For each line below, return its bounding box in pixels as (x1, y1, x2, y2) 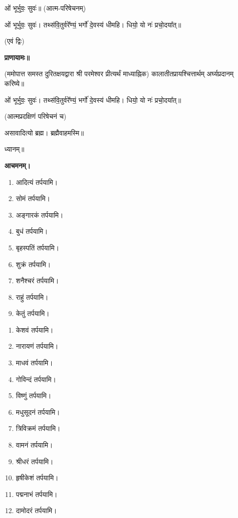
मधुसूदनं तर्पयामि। (16, 406, 60, 417)
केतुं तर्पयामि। (16, 308, 50, 318)
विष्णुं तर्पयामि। (16, 390, 51, 401)
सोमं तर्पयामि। (16, 193, 50, 203)
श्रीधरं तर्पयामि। (16, 456, 54, 466)
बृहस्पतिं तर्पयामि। (16, 242, 59, 252)
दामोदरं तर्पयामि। (16, 505, 57, 516)
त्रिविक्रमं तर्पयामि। (16, 423, 60, 433)
